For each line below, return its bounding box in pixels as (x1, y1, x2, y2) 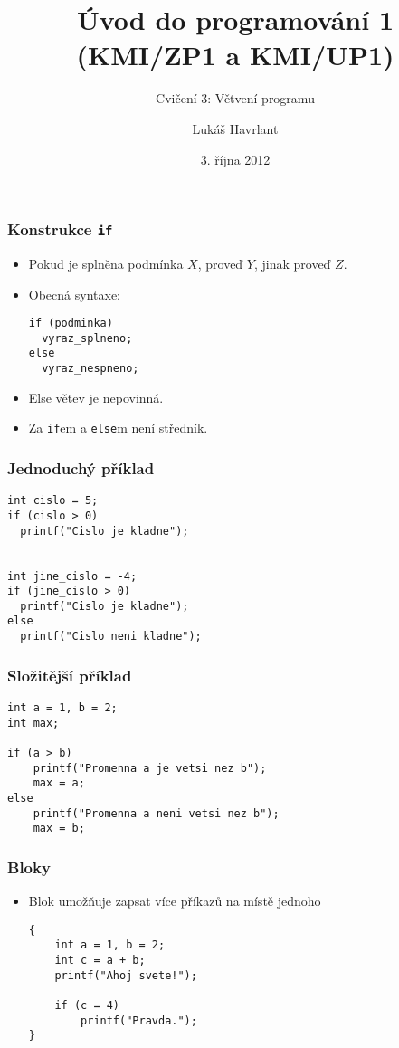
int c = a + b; (54, 954, 146, 967)
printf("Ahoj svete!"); (54, 968, 197, 982)
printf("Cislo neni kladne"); (20, 630, 202, 643)
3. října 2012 (200, 149, 271, 168)
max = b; (33, 822, 85, 835)
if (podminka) (28, 317, 113, 330)
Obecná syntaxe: (28, 284, 120, 303)
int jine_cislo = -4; (7, 569, 138, 583)
